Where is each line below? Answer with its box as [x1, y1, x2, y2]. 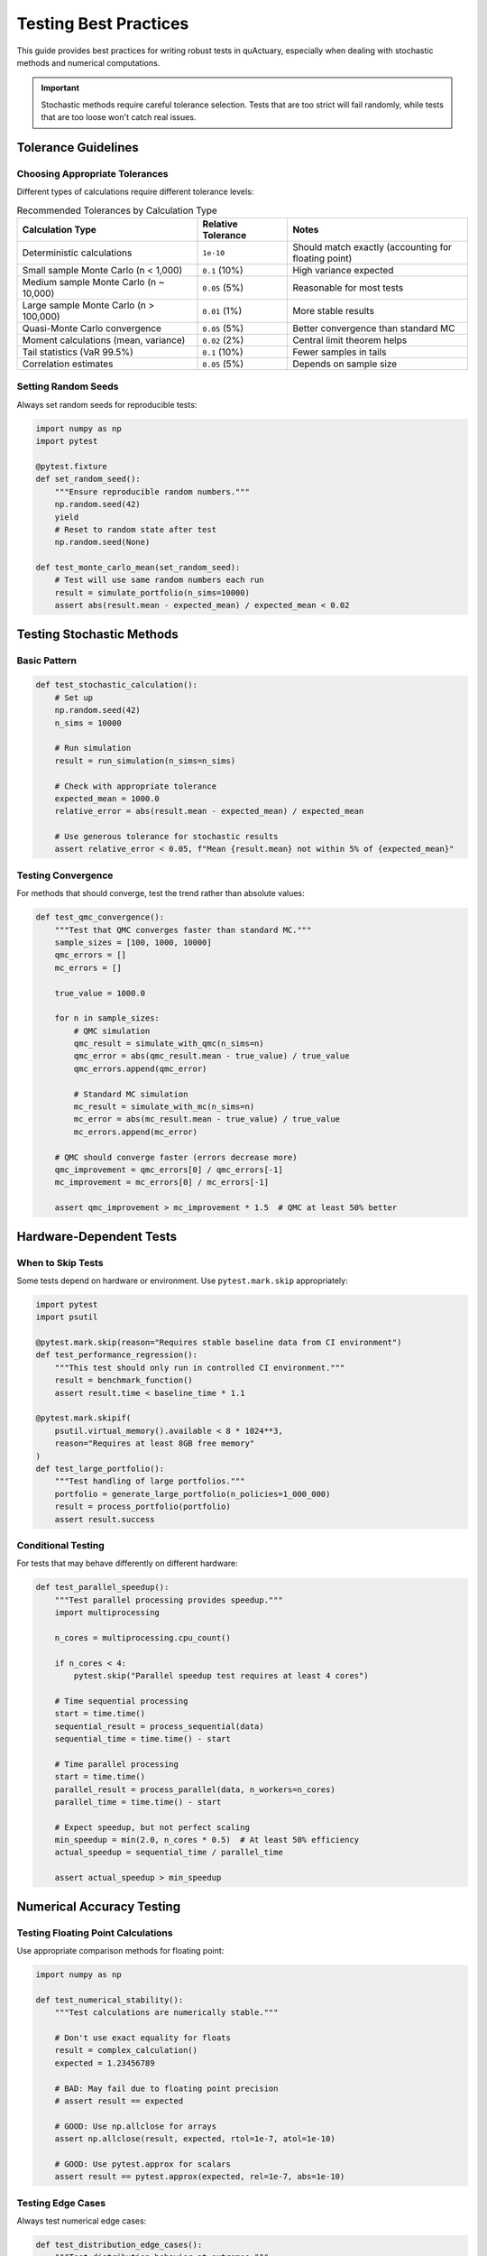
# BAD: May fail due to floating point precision [54, 2083, 279, 2094]
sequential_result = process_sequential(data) [54, 1721, 265, 1732]
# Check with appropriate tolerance [54, 781, 216, 791]
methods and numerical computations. [16, 57, 161, 68]
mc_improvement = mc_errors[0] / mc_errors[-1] [54, 1178, 270, 1188]
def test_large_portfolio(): [35, 1463, 165, 1474]
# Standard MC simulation [73, 1088, 188, 1099]
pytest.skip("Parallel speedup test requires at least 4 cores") [73, 1670, 369, 1680]
